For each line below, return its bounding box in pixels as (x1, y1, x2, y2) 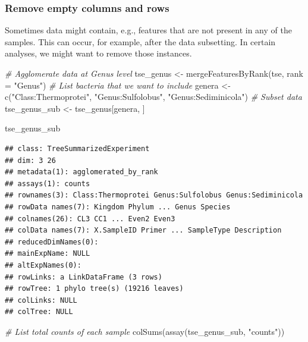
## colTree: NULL (5, 308, 73, 316)
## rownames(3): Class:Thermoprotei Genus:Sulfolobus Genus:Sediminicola (5, 191, 303, 200)
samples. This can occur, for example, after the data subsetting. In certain (5, 35, 276, 48)
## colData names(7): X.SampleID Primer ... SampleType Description (5, 226, 282, 235)
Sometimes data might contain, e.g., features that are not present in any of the (5, 24, 292, 36)
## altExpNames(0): (5, 261, 81, 269)
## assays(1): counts (5, 179, 90, 188)
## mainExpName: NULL (5, 249, 90, 258)
